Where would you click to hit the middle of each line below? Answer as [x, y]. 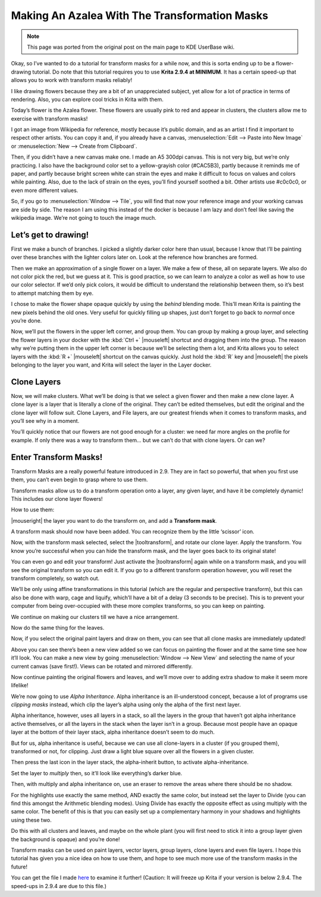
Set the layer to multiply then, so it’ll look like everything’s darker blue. [97, 773]
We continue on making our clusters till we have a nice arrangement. [95, 617]
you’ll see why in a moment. [45, 421]
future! [19, 867]
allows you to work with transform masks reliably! [72, 80]
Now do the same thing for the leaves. [58, 627]
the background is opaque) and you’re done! [65, 839]
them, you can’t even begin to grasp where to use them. [79, 480]
